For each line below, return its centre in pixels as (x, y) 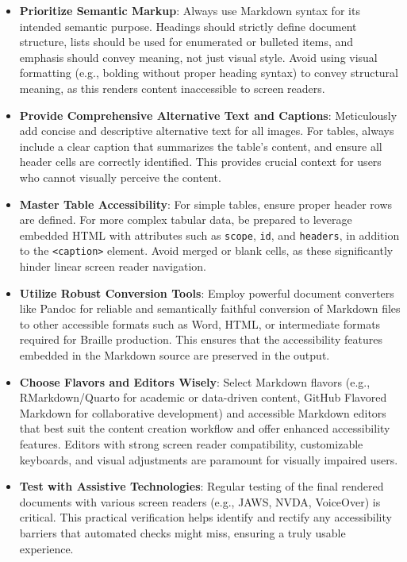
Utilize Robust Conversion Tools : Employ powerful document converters (207, 293)
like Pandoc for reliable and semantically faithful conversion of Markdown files (210, 308)
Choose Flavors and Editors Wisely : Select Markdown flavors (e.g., (195, 381)
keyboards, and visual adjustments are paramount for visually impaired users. (209, 459)
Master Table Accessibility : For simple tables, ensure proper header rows (206, 204)
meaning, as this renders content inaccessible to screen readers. (172, 88)
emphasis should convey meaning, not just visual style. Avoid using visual (198, 57)
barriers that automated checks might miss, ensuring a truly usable (182, 532)
